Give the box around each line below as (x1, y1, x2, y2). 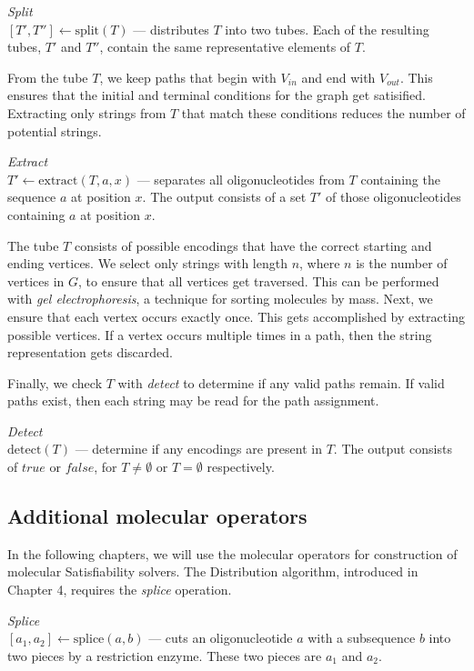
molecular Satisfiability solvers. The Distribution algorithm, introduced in (7, 562, 419, 581)
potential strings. (7, 121, 102, 140)
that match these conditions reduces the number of (181, 103, 466, 122)
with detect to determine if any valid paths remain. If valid (117, 373, 445, 392)
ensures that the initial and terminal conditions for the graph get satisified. (7, 85, 426, 105)
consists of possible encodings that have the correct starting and (74, 235, 432, 255)
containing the (360, 169, 440, 188)
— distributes (133, 19, 209, 38)
